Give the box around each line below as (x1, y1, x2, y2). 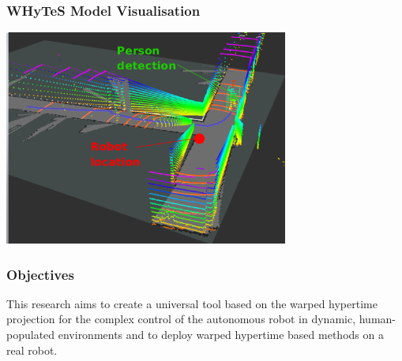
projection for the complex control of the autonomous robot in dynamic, (6, 311, 356, 327)
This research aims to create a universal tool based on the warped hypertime (6, 295, 378, 311)
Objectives (6, 264, 74, 284)
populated (6, 326, 55, 343)
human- (359, 311, 396, 327)
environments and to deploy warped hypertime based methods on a (58, 326, 384, 343)
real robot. (6, 341, 58, 358)
